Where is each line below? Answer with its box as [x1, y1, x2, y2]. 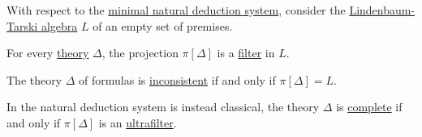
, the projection [101, 44, 179, 61]
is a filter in [217, 44, 275, 61]
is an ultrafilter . [98, 114, 177, 131]
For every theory [6, 44, 89, 61]
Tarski [6, 17, 38, 34]
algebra [41, 17, 78, 34]
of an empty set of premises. [93, 17, 233, 34]
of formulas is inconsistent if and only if [79, 71, 276, 88]
